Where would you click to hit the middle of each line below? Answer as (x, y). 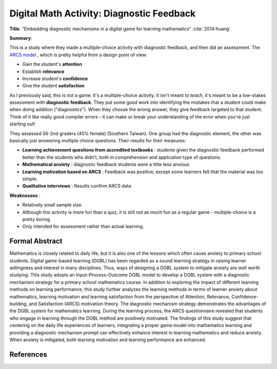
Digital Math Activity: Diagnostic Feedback (103, 13)
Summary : (21, 38)
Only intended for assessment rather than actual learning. (83, 227)
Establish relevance (43, 71)
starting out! (22, 124)
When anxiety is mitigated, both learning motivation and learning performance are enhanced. (108, 340)
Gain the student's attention (52, 64)
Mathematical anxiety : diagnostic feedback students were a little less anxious (106, 164)
